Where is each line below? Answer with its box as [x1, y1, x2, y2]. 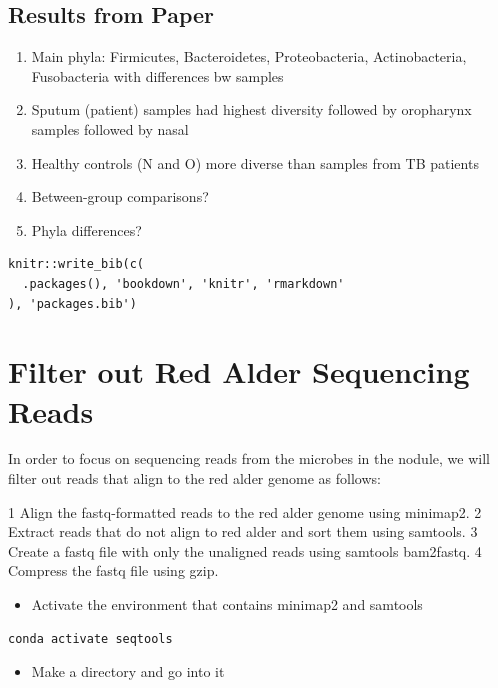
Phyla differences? [31, 219, 142, 240]
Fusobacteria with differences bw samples [31, 65, 284, 86]
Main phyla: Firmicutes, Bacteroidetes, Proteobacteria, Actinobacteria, [31, 46, 467, 67]
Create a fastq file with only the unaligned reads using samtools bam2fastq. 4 [8, 540, 482, 561]
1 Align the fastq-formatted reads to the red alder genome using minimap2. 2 [8, 501, 482, 522]
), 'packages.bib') [8, 296, 137, 311]
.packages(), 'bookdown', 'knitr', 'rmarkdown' [22, 276, 345, 291]
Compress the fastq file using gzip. [8, 560, 219, 581]
